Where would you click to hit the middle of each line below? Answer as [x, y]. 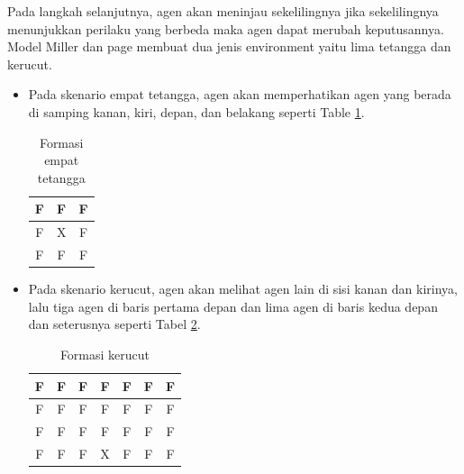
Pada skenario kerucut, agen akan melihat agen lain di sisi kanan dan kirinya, [243, 289]
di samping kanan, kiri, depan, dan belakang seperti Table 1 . [196, 111]
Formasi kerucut [105, 354]
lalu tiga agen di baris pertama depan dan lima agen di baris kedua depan [233, 306]
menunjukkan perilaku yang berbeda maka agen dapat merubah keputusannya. [226, 28]
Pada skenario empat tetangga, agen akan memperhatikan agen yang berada [240, 94]
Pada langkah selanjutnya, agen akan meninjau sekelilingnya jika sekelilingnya [223, 11]
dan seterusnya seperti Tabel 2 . [114, 324]
